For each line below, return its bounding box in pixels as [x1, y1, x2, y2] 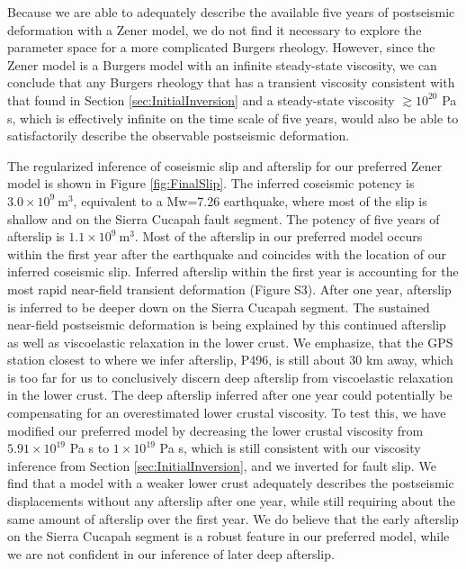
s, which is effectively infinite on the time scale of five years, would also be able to [7, 108, 459, 127]
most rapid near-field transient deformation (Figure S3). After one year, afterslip [7, 279, 452, 298]
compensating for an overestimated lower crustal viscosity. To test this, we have [7, 403, 446, 422]
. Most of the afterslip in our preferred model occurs [134, 227, 423, 246]
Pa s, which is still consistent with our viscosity [159, 438, 421, 457]
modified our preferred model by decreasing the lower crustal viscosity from [7, 420, 424, 439]
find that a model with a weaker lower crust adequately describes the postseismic [7, 474, 454, 492]
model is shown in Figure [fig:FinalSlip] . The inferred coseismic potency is [7, 174, 415, 193]
